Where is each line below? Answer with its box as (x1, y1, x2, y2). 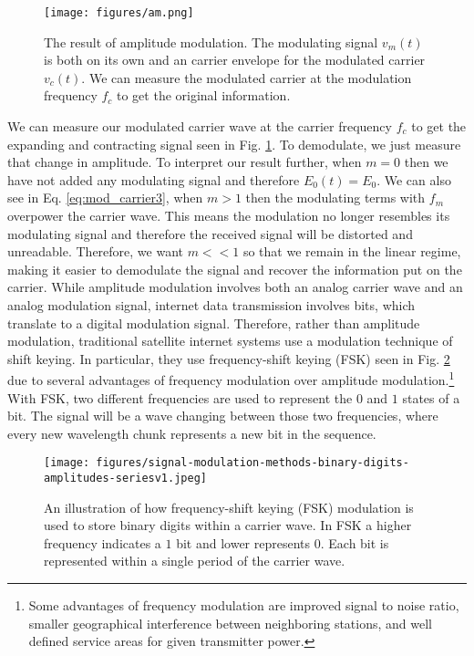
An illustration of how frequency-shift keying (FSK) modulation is (44, 497, 414, 516)
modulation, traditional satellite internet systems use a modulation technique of (7, 331, 453, 350)
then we (404, 152, 448, 172)
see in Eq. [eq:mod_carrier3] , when (7, 188, 203, 207)
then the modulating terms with (245, 188, 426, 207)
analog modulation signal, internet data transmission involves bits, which (7, 295, 416, 314)
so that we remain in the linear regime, (242, 242, 461, 261)
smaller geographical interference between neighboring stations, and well (28, 613, 432, 632)
